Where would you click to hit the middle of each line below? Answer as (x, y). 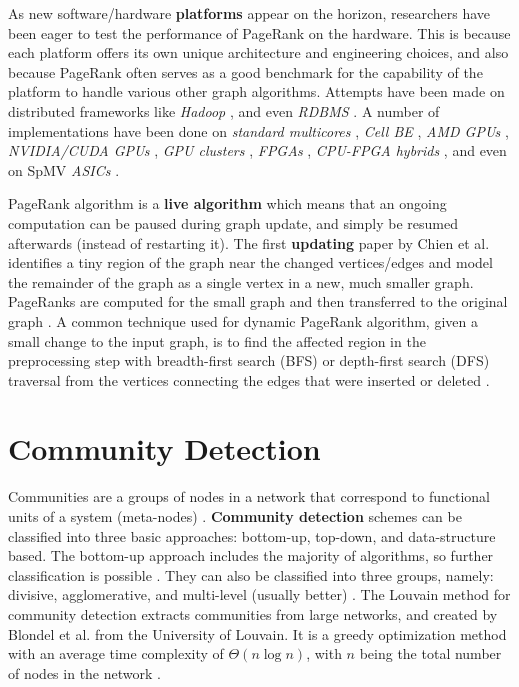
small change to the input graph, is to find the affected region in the (217, 340)
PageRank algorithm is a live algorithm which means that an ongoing (227, 203)
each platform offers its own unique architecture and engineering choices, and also (258, 52)
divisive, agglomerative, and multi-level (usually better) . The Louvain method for (259, 594)
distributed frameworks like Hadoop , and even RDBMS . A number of (224, 110)
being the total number (430, 653)
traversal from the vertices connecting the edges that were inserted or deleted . (249, 379)
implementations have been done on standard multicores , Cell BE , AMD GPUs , (258, 130)
